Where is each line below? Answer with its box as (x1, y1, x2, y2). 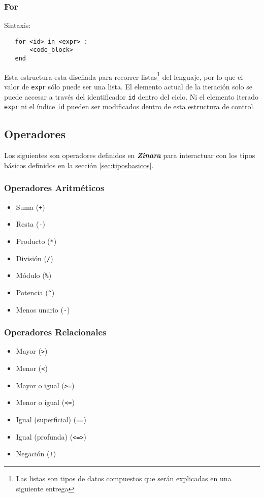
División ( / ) (16, 253, 53, 263)
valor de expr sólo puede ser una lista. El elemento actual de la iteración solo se (4, 81, 252, 92)
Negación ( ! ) (16, 448, 56, 459)
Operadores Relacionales (4, 326, 107, 338)
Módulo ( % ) (16, 270, 52, 281)
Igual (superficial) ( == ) (16, 414, 86, 425)
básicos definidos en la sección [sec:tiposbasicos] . (4, 160, 154, 170)
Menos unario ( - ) (16, 304, 70, 315)
